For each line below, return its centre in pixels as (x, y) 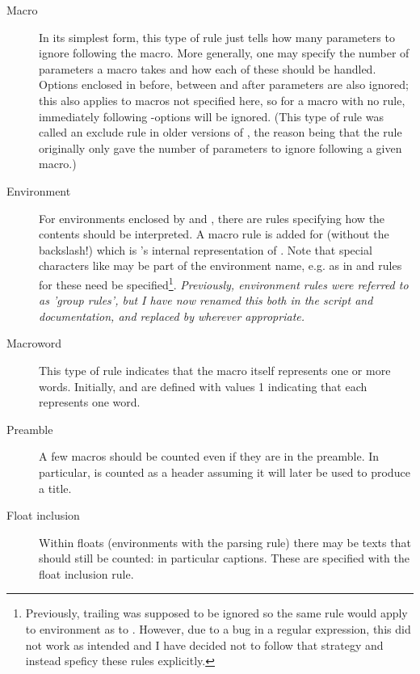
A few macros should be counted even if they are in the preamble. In (209, 456)
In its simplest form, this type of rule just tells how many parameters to (217, 37)
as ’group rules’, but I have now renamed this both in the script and (206, 300)
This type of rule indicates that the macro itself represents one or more (215, 370)
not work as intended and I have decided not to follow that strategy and (204, 645)
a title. (55, 488)
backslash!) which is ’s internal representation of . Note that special (206, 249)
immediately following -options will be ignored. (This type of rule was (211, 116)
